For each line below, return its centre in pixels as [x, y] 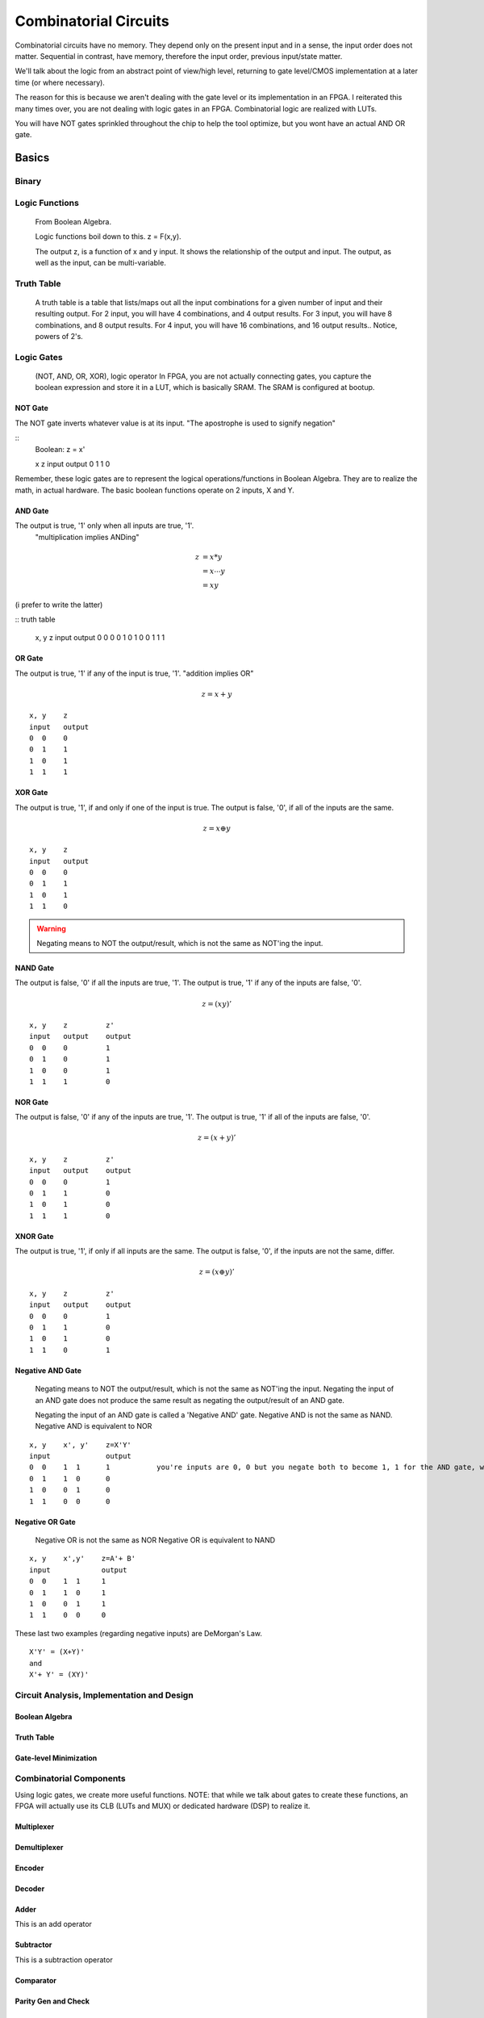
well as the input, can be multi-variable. [101, 262]
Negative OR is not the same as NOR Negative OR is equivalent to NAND [155, 1540]
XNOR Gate [34, 1236]
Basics [32, 158]
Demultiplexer [39, 1848]
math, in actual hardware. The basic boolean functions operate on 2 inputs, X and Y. [154, 490]
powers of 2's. [59, 337]
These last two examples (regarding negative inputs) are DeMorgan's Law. [138, 1633]
